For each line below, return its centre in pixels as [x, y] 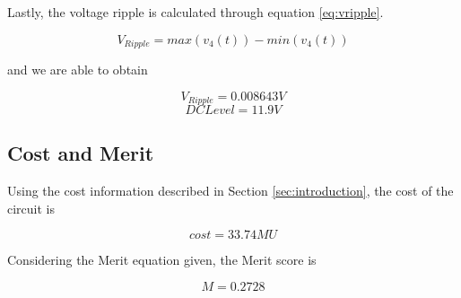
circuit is [31, 208]
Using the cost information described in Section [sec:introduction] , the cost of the [230, 191]
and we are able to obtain [78, 70]
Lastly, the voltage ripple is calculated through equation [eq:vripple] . [196, 12]
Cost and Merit [81, 153]
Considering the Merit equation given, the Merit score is [162, 260]
